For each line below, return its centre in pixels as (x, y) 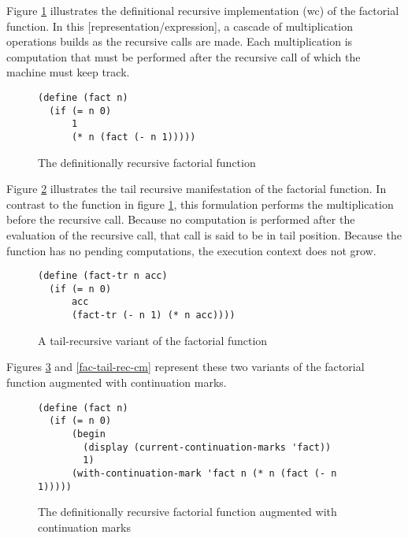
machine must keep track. (68, 72)
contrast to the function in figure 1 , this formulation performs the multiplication (200, 204)
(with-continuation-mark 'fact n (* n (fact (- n (204, 473)
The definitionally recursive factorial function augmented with (187, 512)
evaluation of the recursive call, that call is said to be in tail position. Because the (204, 234)
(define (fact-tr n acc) (103, 276)
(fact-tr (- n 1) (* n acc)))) (153, 315)
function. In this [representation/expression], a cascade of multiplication (180, 26)
